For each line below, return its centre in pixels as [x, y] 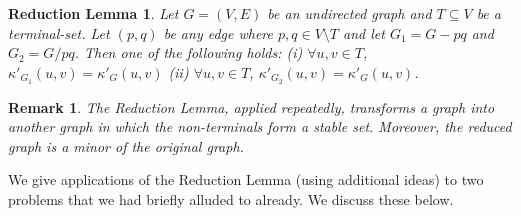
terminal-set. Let [59, 32]
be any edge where [218, 32]
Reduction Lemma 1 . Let [93, 13]
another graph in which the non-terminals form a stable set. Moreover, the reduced [260, 126]
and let [364, 32]
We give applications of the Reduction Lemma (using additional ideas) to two [246, 179]
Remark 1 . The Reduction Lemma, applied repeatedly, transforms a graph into [251, 106]
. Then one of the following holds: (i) [188, 52]
